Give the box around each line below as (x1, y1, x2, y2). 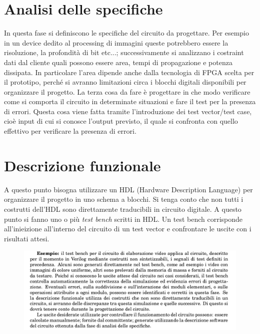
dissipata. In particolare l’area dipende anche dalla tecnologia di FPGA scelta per (4, 67, 254, 77)
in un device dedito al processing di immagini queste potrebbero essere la (4, 37, 228, 48)
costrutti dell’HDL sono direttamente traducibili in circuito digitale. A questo (4, 203, 241, 214)
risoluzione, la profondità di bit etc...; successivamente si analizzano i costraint (4, 47, 244, 58)
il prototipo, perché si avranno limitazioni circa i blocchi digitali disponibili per (4, 77, 246, 87)
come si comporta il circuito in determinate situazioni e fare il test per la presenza (4, 96, 256, 107)
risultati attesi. (4, 233, 49, 243)
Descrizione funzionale (4, 155, 161, 175)
